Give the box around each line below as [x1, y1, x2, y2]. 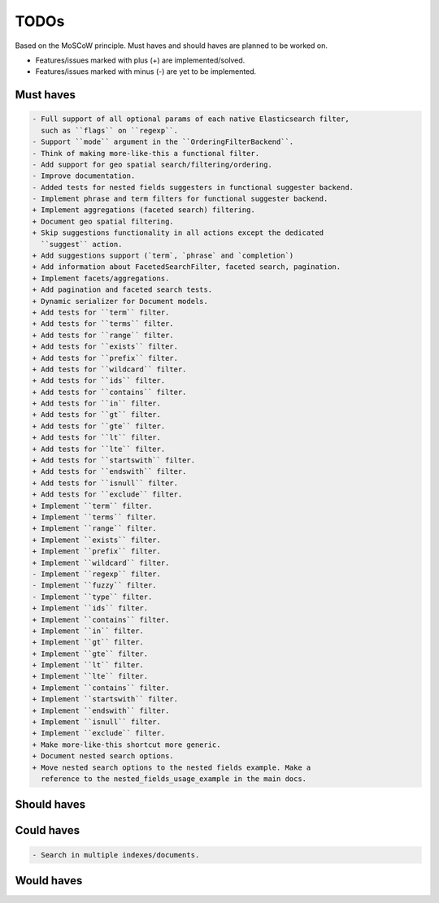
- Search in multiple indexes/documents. [32, 850, 200, 859]
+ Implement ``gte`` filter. [32, 649, 149, 658]
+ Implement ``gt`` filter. [32, 638, 144, 647]
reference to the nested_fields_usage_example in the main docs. [41, 774, 307, 784]
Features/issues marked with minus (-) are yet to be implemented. [35, 67, 257, 76]
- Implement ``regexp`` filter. [32, 569, 162, 579]
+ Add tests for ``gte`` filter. [32, 421, 166, 431]
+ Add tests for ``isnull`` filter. [32, 478, 179, 488]
